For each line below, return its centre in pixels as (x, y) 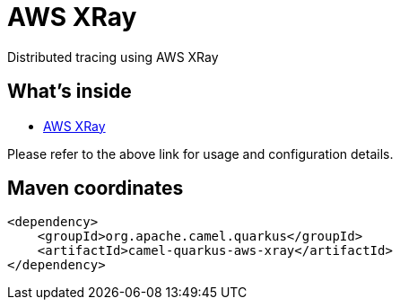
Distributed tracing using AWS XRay (113, 57)
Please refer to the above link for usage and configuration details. (200, 153)
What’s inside (70, 92)
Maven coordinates (96, 189)
